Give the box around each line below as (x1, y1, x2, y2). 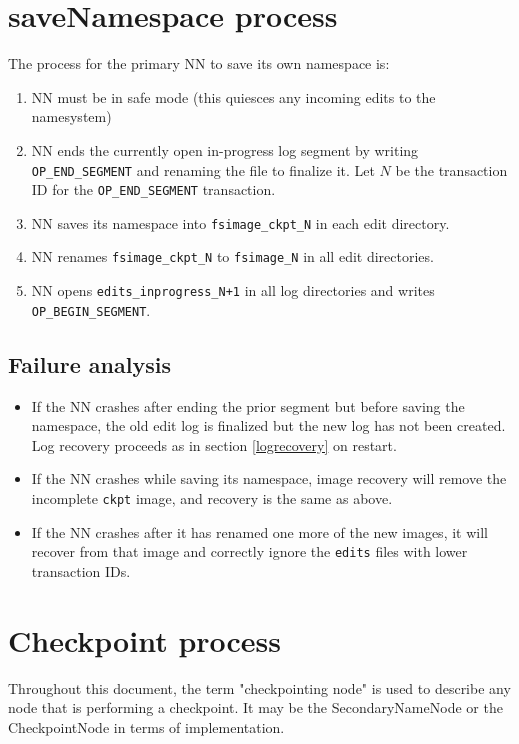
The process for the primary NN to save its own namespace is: (8, 53, 390, 74)
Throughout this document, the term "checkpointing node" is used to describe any (8, 677, 511, 698)
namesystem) (31, 106, 112, 127)
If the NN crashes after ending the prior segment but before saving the (31, 395, 465, 416)
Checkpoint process (8, 619, 282, 660)
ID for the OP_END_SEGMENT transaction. (31, 179, 276, 200)
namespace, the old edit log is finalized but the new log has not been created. (31, 415, 506, 436)
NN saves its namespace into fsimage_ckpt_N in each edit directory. (31, 212, 450, 233)
